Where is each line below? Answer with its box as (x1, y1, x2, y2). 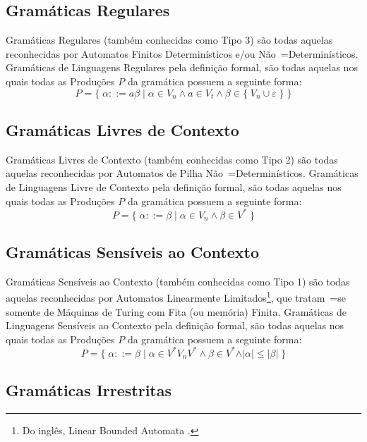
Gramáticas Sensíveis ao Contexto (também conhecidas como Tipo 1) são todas (6, 274, 350, 288)
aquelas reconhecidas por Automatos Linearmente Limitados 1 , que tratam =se (6, 288, 346, 305)
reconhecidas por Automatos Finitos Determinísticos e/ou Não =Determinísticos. (6, 46, 359, 61)
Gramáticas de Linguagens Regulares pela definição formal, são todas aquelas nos (6, 60, 358, 75)
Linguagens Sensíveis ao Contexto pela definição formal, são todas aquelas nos (6, 318, 344, 333)
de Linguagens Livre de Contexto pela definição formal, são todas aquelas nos (6, 179, 342, 194)
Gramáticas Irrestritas (6, 379, 172, 401)
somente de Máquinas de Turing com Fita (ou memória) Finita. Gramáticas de (6, 304, 347, 319)
